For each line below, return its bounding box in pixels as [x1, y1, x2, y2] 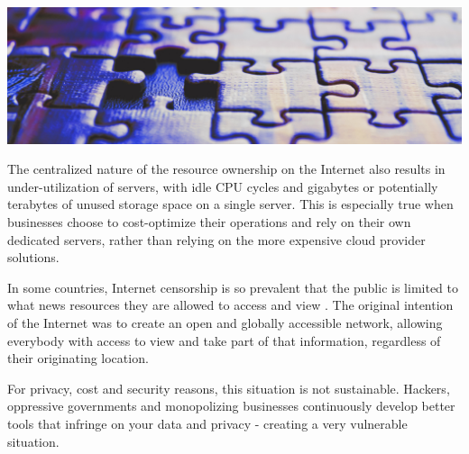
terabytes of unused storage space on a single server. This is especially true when [7, 195, 454, 213]
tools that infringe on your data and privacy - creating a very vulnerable [7, 413, 408, 432]
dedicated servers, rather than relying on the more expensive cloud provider [7, 230, 426, 249]
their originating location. [7, 349, 149, 368]
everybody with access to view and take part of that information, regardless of [7, 331, 441, 350]
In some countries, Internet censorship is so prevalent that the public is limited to [7, 277, 458, 296]
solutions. [7, 248, 60, 267]
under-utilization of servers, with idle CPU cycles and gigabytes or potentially [7, 177, 438, 195]
